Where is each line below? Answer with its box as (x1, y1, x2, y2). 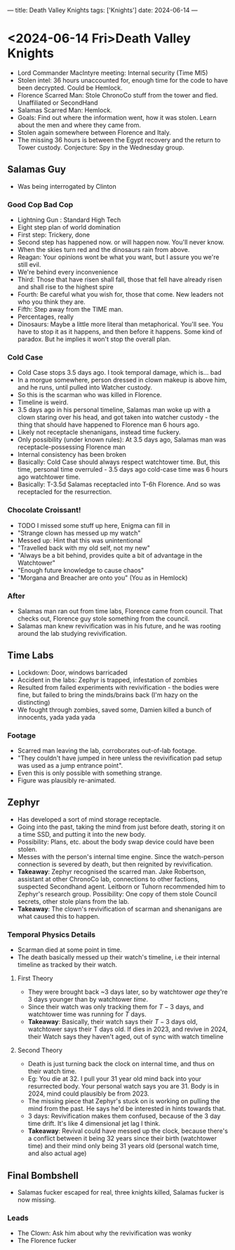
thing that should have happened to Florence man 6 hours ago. (17, 420, 200, 429)
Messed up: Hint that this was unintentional (17, 536, 142, 545)
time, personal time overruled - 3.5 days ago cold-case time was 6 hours (17, 465, 229, 474)
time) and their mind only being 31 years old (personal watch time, (27, 1142, 220, 1150)
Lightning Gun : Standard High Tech (17, 215, 121, 224)
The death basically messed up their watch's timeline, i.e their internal (17, 953, 220, 962)
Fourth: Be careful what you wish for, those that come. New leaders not (17, 291, 224, 299)
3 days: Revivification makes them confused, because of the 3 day (27, 1112, 221, 1120)
